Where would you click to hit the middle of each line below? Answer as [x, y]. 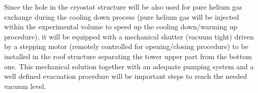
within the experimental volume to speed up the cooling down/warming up [121, 27]
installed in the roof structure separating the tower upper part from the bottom [128, 56]
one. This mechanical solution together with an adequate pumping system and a [129, 66]
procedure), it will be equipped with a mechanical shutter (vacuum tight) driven [129, 36]
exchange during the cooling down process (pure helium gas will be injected [122, 16]
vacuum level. [25, 86]
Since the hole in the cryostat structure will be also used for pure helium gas [123, 7]
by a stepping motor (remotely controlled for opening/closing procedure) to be [126, 46]
